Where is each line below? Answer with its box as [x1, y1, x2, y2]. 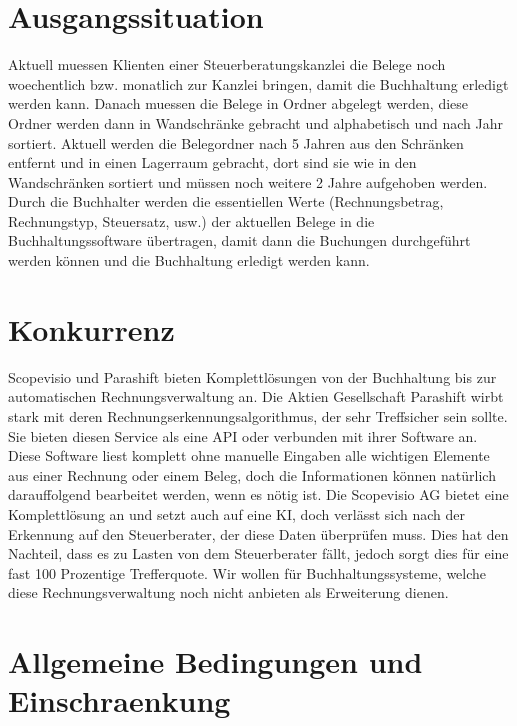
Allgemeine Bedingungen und [8, 641, 423, 682]
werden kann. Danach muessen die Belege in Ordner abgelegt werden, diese [8, 93, 469, 114]
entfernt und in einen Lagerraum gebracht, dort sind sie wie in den [8, 152, 417, 173]
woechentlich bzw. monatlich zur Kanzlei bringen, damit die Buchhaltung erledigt [8, 73, 509, 94]
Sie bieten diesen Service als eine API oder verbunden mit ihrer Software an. [8, 425, 478, 446]
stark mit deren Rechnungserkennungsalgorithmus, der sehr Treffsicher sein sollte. [8, 405, 508, 426]
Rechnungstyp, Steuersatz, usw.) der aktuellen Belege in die [8, 210, 375, 231]
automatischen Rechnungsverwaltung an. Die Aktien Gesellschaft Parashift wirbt [8, 386, 504, 407]
